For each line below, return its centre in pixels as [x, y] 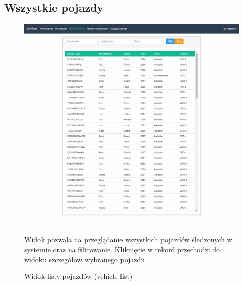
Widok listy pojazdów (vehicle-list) [78, 276]
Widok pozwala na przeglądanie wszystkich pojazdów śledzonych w [128, 239]
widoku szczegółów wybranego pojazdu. [86, 259]
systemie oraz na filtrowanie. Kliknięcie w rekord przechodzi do [122, 249]
